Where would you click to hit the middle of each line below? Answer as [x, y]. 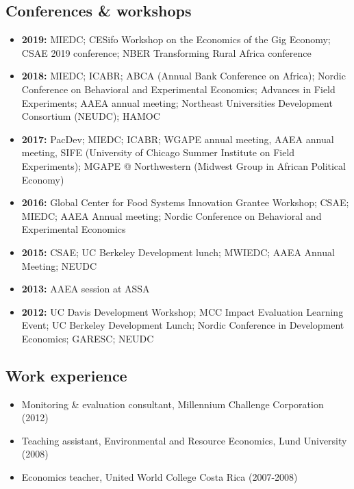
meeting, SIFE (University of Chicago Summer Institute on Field [158, 152]
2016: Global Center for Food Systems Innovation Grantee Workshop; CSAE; [185, 202]
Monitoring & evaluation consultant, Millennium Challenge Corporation [173, 404]
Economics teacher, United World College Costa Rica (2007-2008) [160, 477]
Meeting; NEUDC [59, 265]
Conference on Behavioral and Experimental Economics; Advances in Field [178, 89]
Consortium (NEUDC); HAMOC [91, 116]
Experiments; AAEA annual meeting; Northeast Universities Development [177, 102]
